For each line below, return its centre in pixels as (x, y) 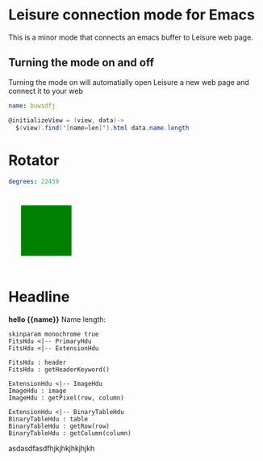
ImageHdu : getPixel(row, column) (67, 398)
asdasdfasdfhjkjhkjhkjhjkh (52, 448)
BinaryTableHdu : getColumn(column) (70, 434)
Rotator (34, 160)
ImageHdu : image (38, 391)
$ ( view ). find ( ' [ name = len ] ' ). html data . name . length (102, 128)
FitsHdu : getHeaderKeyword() (59, 370)
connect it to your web (46, 91)
